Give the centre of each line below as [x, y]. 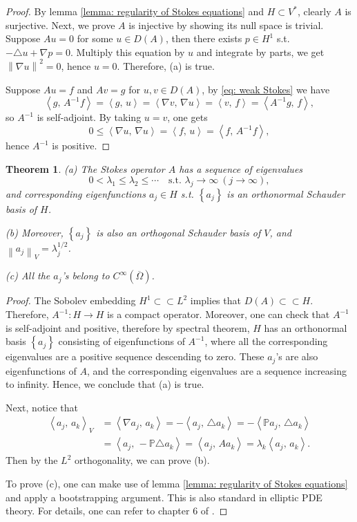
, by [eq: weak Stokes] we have [266, 89]
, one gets [187, 117]
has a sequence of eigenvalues [241, 168]
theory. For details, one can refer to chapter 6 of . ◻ [117, 511]
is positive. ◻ [81, 146]
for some [95, 38]
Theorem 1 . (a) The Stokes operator [85, 168]
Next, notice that [42, 407]
